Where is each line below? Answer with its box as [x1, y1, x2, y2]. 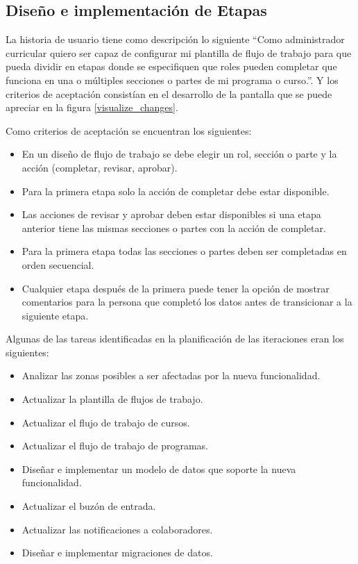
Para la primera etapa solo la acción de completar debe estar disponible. [22, 183, 330, 198]
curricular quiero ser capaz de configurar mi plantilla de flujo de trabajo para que [6, 45, 352, 60]
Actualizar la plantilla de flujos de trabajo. [22, 392, 203, 406]
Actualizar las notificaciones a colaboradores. [22, 522, 213, 536]
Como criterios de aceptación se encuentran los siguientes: [6, 123, 252, 138]
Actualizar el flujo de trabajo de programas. [22, 438, 208, 453]
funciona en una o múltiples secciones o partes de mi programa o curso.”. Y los [6, 72, 339, 87]
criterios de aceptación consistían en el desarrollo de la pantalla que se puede [6, 86, 332, 101]
